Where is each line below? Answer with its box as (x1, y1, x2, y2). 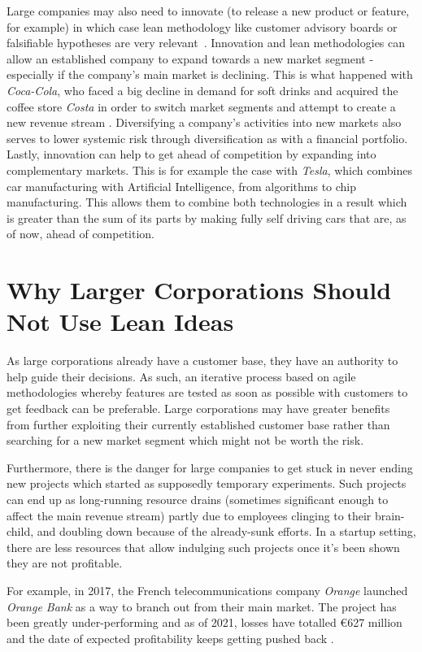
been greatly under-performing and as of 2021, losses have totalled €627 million (7, 614, 402, 631)
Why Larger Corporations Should (7, 273, 392, 306)
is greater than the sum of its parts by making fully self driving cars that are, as (7, 209, 407, 226)
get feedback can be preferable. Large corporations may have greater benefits (7, 400, 390, 416)
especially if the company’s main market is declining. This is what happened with (7, 66, 413, 83)
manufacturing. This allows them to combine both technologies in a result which (7, 193, 407, 211)
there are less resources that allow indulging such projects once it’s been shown (7, 538, 400, 555)
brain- (374, 506, 405, 524)
